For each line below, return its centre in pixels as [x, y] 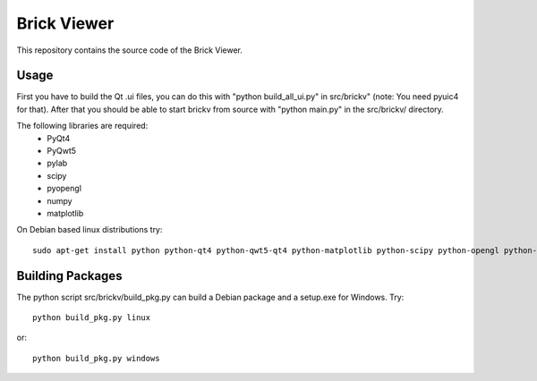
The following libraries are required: [82, 126]
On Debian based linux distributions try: [89, 230]
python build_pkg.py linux [92, 318]
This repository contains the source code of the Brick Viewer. [130, 50]
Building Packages [69, 276]
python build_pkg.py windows [96, 358]
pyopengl [64, 189]
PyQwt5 [61, 151]
